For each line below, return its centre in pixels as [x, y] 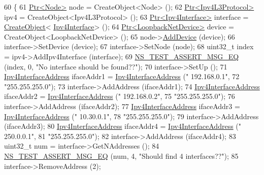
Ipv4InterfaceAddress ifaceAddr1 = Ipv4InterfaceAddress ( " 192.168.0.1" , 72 [122, 76]
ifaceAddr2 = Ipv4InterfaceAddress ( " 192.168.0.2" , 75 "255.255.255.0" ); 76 [120, 96]
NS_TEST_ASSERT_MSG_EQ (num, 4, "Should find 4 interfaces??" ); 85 [121, 155]
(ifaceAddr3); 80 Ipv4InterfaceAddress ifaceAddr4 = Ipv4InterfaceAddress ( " [123, 126]
